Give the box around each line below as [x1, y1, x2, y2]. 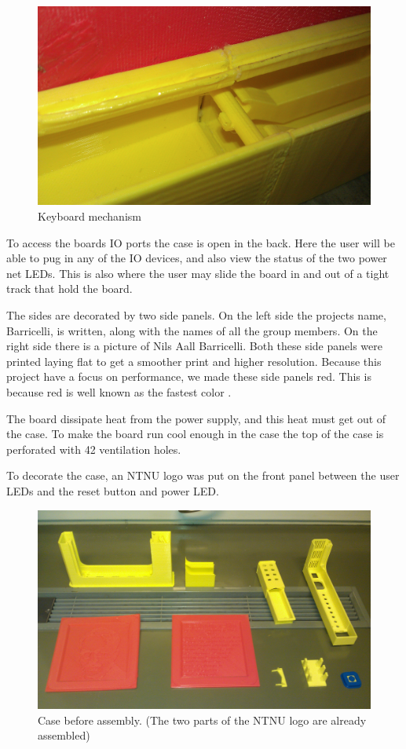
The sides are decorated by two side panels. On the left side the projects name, [6, 306, 386, 323]
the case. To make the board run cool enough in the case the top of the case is [6, 426, 384, 442]
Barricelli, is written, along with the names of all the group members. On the [6, 322, 378, 338]
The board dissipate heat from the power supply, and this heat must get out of [6, 410, 386, 426]
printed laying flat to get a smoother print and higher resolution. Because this [6, 353, 382, 369]
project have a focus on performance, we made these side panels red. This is [6, 368, 371, 385]
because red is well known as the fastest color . [6, 383, 232, 400]
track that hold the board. [6, 280, 133, 297]
